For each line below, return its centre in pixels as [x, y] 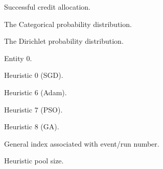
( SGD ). [52, 75]
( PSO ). [52, 109]
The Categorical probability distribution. [68, 24]
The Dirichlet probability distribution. [64, 41]
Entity [14, 58]
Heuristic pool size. [34, 161]
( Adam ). [54, 92]
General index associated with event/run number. [82, 143]
